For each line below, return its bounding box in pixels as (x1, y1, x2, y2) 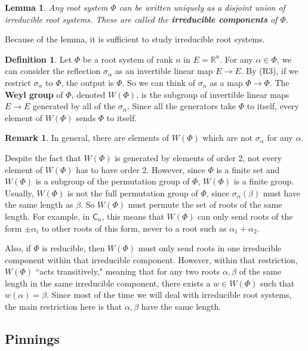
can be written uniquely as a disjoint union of (119, 1, 285, 13)
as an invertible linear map (115, 64, 213, 77)
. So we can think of (122, 76, 196, 88)
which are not (202, 131, 253, 144)
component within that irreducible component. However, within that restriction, (5, 253, 298, 266)
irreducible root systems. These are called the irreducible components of (5, 13, 278, 25)
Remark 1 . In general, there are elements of (5, 131, 170, 144)
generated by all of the (33, 100, 116, 112)
